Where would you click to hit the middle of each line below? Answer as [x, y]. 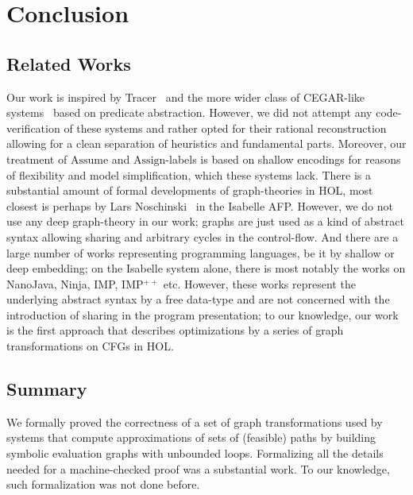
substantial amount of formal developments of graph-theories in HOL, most [190, 190]
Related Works [69, 63]
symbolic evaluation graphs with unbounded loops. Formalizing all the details [195, 453]
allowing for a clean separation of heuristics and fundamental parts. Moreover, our [206, 143]
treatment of [37, 159]
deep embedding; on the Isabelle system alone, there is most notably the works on [206, 268]
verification [33, 128]
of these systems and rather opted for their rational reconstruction [225, 128]
